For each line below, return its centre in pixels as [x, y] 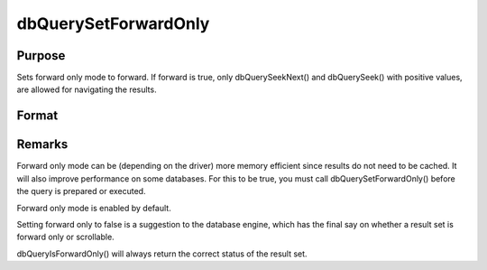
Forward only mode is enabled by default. [94, 208]
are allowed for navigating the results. [87, 89]
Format [37, 116]
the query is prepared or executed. [81, 191]
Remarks [42, 144]
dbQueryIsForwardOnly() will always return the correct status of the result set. [162, 254]
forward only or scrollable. [65, 237]
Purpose [41, 56]
